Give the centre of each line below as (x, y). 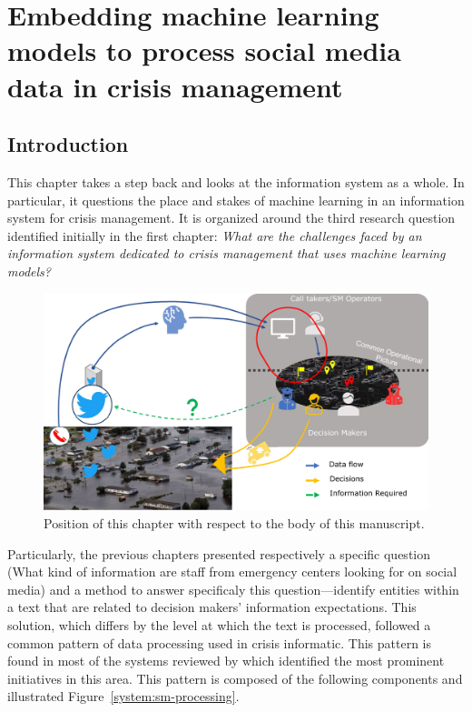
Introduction (68, 144)
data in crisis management (175, 86)
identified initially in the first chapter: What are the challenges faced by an (215, 235)
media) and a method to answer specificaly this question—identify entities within (233, 589)
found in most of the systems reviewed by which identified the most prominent (226, 661)
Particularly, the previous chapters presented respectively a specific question (219, 553)
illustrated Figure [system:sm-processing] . (123, 696)
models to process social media (204, 50)
